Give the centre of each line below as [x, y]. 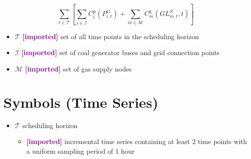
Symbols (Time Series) [81, 102]
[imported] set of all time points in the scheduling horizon [111, 36]
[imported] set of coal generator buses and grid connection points [121, 52]
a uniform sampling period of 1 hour [81, 151]
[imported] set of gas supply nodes [78, 68]
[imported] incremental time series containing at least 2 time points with [137, 141]
